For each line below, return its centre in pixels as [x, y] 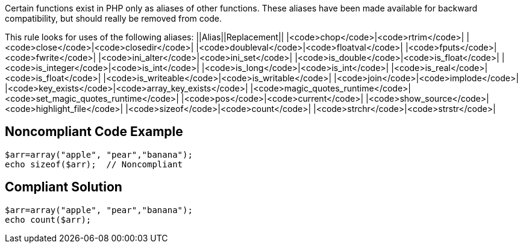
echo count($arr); [48, 219]
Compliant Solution [64, 187]
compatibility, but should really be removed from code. [113, 18]
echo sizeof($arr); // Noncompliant [94, 164]
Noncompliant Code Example [94, 132]
